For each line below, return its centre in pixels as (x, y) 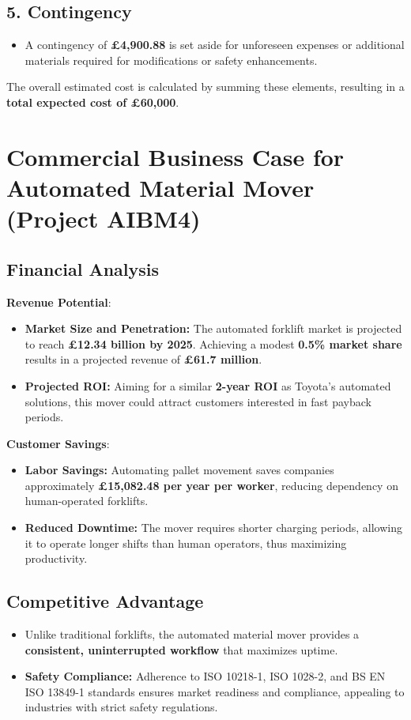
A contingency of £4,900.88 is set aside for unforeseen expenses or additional (215, 45)
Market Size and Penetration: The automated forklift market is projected (213, 328)
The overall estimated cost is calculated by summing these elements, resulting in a (205, 87)
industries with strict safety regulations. (121, 707)
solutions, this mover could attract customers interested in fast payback (198, 401)
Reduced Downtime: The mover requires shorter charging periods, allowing (214, 528)
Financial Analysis (83, 268)
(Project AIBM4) (104, 219)
